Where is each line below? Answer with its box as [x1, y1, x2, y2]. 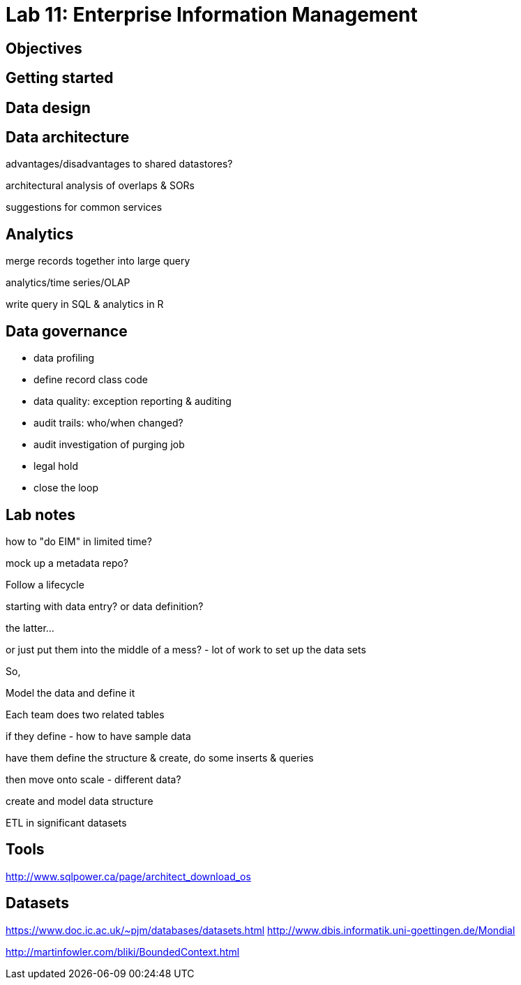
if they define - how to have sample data [6, 730, 191, 742]
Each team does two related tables [6, 708, 165, 720]
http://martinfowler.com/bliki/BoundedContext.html [6, 945, 240, 958]
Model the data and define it [6, 686, 135, 699]
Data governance [6, 322, 128, 340]
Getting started [6, 69, 114, 87]
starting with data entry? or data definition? [6, 600, 204, 612]
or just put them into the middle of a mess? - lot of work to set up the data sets [6, 643, 366, 656]
